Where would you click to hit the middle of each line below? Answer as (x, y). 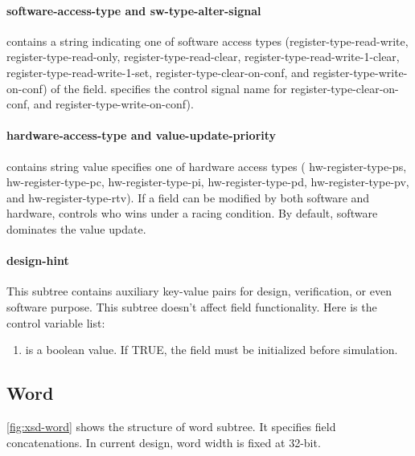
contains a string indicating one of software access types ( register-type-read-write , (207, 41)
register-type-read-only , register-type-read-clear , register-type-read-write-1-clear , (203, 57)
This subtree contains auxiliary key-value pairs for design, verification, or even (199, 291)
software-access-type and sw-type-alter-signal (134, 10)
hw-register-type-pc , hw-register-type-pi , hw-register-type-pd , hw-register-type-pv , (208, 182)
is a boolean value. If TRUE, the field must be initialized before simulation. (212, 350)
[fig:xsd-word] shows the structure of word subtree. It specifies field (171, 426)
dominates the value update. (76, 228)
